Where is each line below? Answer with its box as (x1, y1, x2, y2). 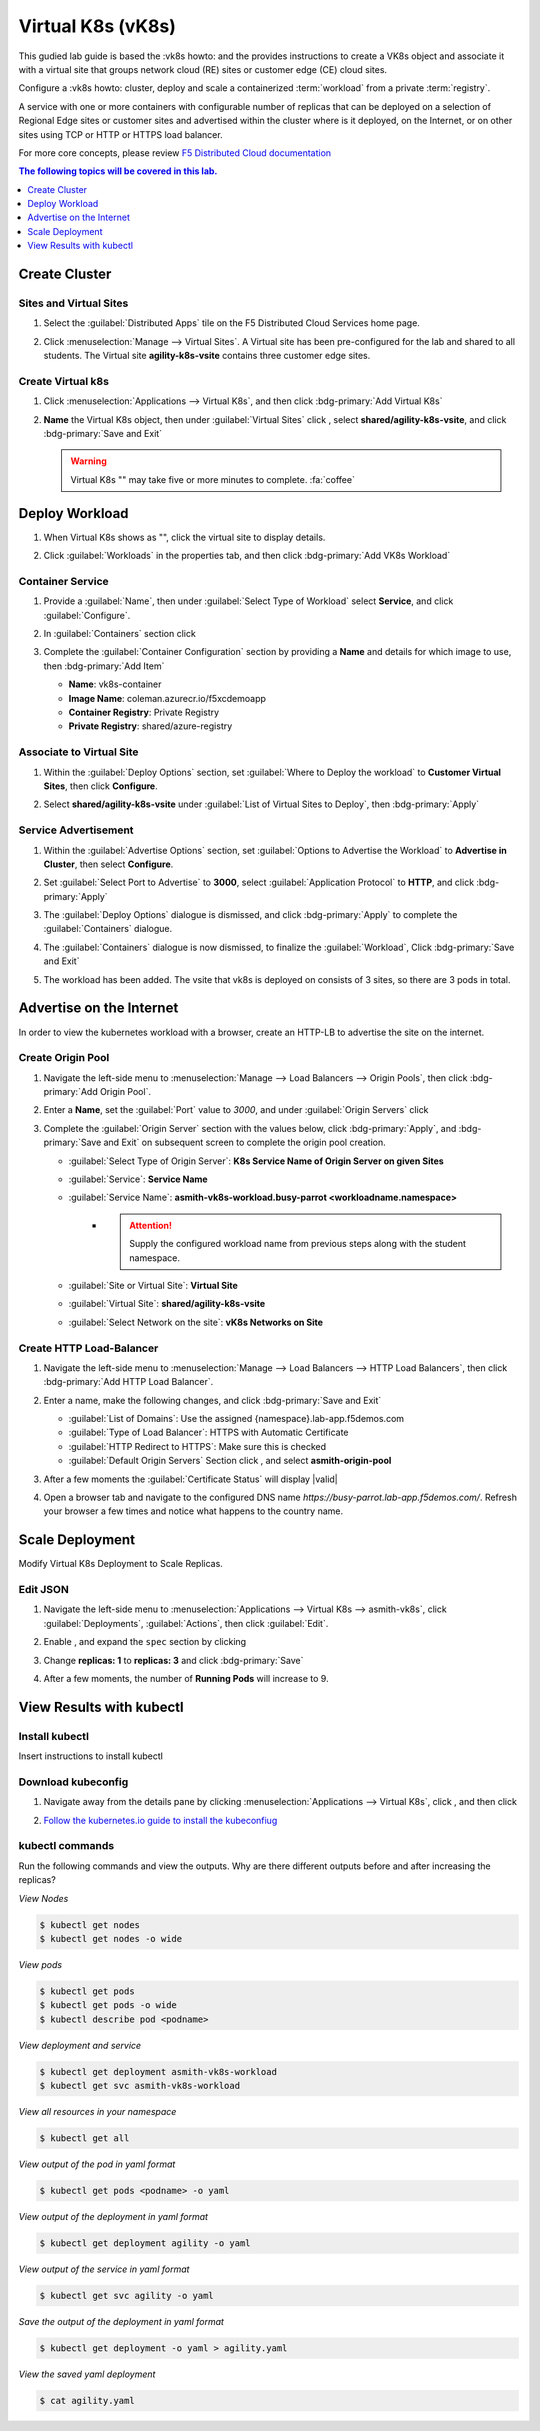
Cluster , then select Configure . (43, 858, 174, 870)
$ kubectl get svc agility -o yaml (39, 2290, 214, 2301)
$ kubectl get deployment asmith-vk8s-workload (39, 2066, 277, 2077)
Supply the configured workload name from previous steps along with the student (129, 1238, 467, 1250)
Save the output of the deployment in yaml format (18, 2315, 225, 2327)
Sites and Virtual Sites (18, 296, 129, 310)
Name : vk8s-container (68, 678, 162, 690)
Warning (70, 455, 107, 467)
